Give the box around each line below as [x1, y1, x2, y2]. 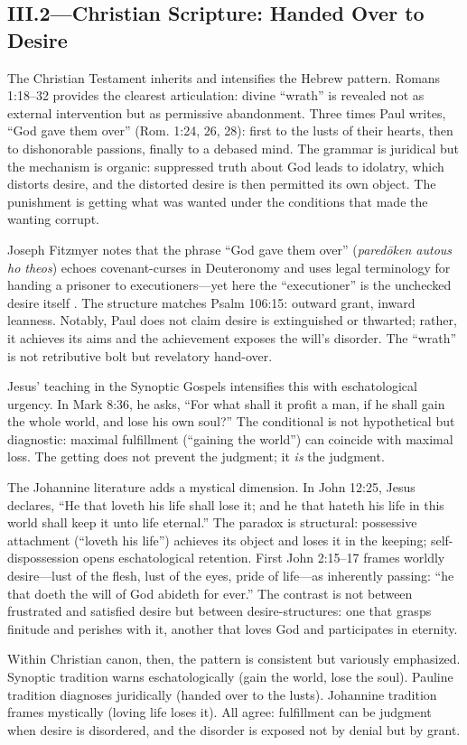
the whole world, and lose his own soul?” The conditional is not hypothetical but [7, 412, 455, 431]
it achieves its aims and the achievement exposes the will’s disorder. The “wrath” [7, 328, 457, 347]
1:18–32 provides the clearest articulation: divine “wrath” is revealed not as [7, 86, 425, 105]
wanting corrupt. [7, 210, 99, 228]
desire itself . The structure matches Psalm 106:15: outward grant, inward [7, 293, 416, 312]
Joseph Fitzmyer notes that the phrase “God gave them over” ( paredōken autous [7, 239, 453, 258]
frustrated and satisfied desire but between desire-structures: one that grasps [7, 601, 432, 620]
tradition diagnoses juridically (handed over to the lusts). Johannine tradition [7, 684, 437, 703]
